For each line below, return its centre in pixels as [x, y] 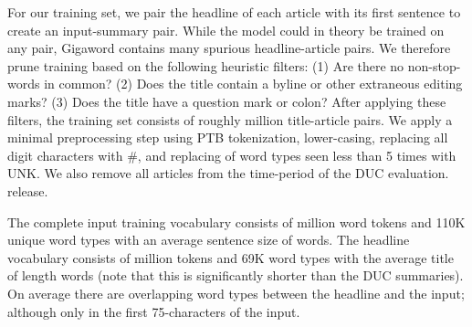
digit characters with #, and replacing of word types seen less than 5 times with [232, 155]
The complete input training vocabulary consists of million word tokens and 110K [236, 222]
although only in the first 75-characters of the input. [154, 311]
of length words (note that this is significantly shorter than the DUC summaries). [236, 275]
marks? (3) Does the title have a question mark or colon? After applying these [227, 101]
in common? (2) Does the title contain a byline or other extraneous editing [253, 84]
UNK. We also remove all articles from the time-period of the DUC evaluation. [228, 173]
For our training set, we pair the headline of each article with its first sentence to [234, 12]
